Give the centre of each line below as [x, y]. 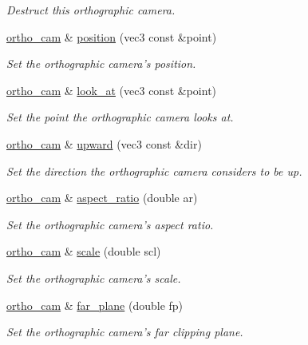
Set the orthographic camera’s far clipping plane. [125, 332]
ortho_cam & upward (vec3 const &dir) [104, 143]
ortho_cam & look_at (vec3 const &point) [112, 90]
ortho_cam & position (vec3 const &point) [112, 36]
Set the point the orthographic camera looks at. [120, 117]
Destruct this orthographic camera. [91, 10]
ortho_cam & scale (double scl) [84, 251]
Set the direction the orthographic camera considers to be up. [154, 171]
